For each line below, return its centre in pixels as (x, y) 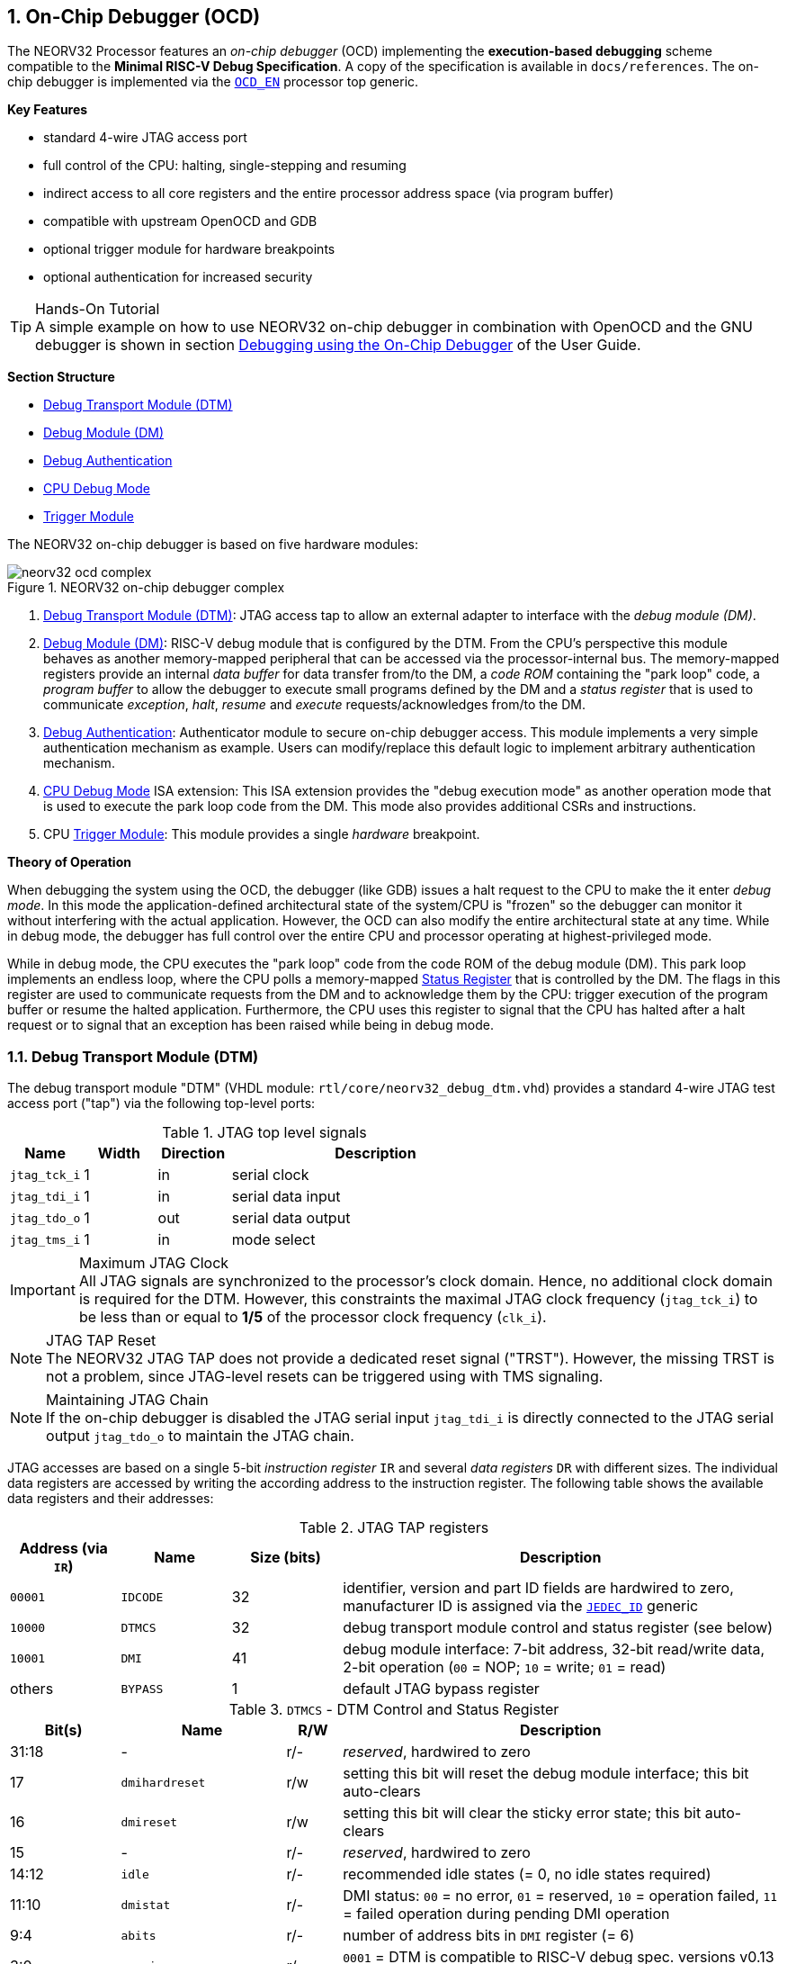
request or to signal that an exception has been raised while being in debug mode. (250, 1025)
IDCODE (142, 1597)
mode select (273, 1240)
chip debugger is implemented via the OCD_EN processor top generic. (213, 82)
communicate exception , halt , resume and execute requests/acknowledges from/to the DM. (314, 705)
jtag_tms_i (45, 1239)
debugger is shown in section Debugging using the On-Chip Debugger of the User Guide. (338, 345)
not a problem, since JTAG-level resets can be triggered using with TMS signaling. (325, 1377)
